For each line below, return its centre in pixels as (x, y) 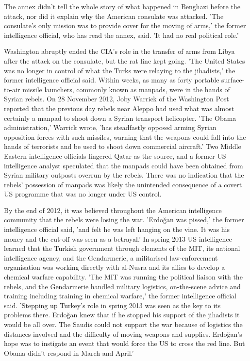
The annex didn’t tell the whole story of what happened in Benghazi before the (122, 6)
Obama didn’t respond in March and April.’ (69, 353)
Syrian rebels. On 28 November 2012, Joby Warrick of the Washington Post (117, 99)
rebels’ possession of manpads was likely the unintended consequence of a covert (123, 184)
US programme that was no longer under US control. (83, 194)
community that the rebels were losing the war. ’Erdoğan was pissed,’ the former (124, 220)
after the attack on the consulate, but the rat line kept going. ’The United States (125, 60)
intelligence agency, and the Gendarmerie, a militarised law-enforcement (111, 257)
